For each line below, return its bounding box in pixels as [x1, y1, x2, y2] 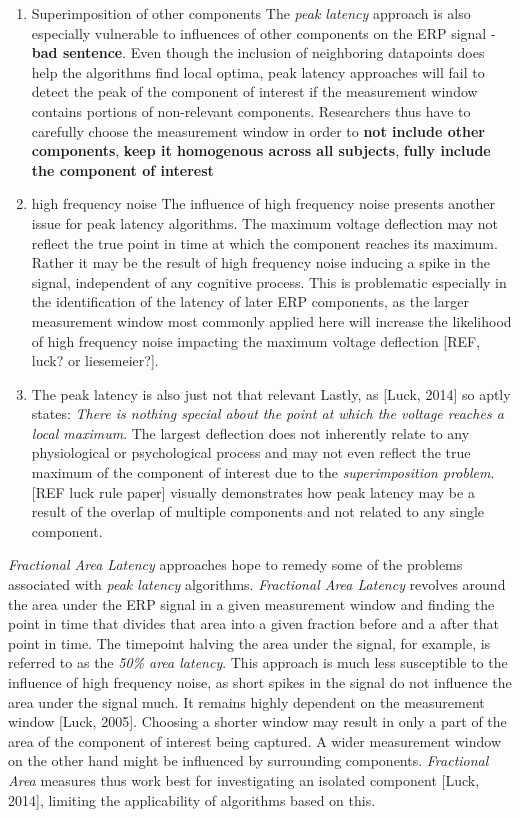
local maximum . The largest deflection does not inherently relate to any [31, 422, 470, 443]
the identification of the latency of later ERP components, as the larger [31, 291, 469, 312]
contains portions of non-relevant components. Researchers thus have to [31, 100, 471, 121]
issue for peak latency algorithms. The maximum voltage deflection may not [31, 212, 498, 233]
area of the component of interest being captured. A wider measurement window [8, 730, 502, 751]
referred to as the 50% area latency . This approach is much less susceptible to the [8, 652, 508, 673]
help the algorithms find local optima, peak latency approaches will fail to [31, 61, 485, 82]
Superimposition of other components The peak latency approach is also [31, 3, 471, 23]
